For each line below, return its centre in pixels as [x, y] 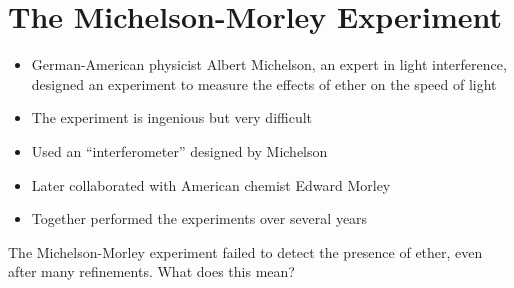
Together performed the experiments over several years [199, 218]
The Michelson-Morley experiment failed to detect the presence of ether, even [245, 251]
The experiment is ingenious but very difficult [172, 117]
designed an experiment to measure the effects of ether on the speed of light [264, 83]
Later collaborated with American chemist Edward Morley [211, 184]
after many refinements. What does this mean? [151, 271]
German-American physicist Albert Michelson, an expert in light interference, [269, 64]
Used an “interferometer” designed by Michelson [179, 150]
